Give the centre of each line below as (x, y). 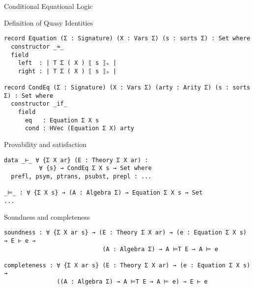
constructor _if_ (39, 104)
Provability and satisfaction (45, 144)
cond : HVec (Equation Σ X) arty (79, 129)
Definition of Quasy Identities (49, 22)
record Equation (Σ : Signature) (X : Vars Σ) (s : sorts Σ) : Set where (127, 39)
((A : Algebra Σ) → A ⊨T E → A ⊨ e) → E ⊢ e (132, 282)
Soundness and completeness (47, 217)
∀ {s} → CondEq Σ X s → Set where (95, 168)
